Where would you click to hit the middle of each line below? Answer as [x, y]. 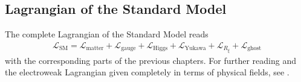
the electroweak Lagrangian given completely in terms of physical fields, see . [147, 72]
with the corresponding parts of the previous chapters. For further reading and [150, 60]
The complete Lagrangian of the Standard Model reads [107, 34]
